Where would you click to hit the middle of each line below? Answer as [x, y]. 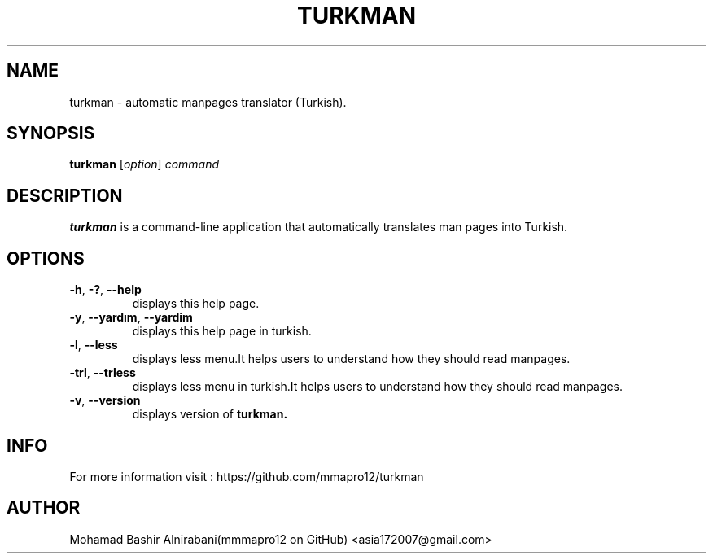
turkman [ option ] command [144, 164]
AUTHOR [44, 508]
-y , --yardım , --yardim [131, 317]
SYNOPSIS [51, 133]
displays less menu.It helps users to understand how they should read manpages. [351, 359]
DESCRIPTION [65, 195]
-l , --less [94, 345]
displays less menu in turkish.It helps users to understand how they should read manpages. [377, 387]
